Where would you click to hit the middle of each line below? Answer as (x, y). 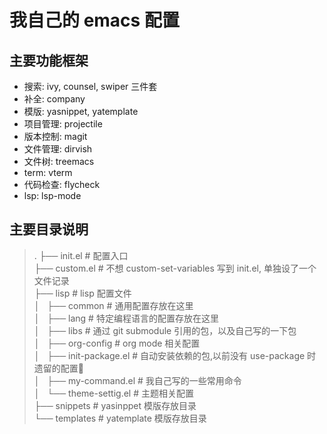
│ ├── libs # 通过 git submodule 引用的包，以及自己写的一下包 (165, 330)
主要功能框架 (49, 60)
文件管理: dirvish (58, 149)
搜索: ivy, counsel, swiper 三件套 (90, 86)
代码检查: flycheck (62, 184)
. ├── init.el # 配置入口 (81, 255)
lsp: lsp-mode (52, 195)
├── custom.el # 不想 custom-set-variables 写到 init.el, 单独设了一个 (175, 268)
